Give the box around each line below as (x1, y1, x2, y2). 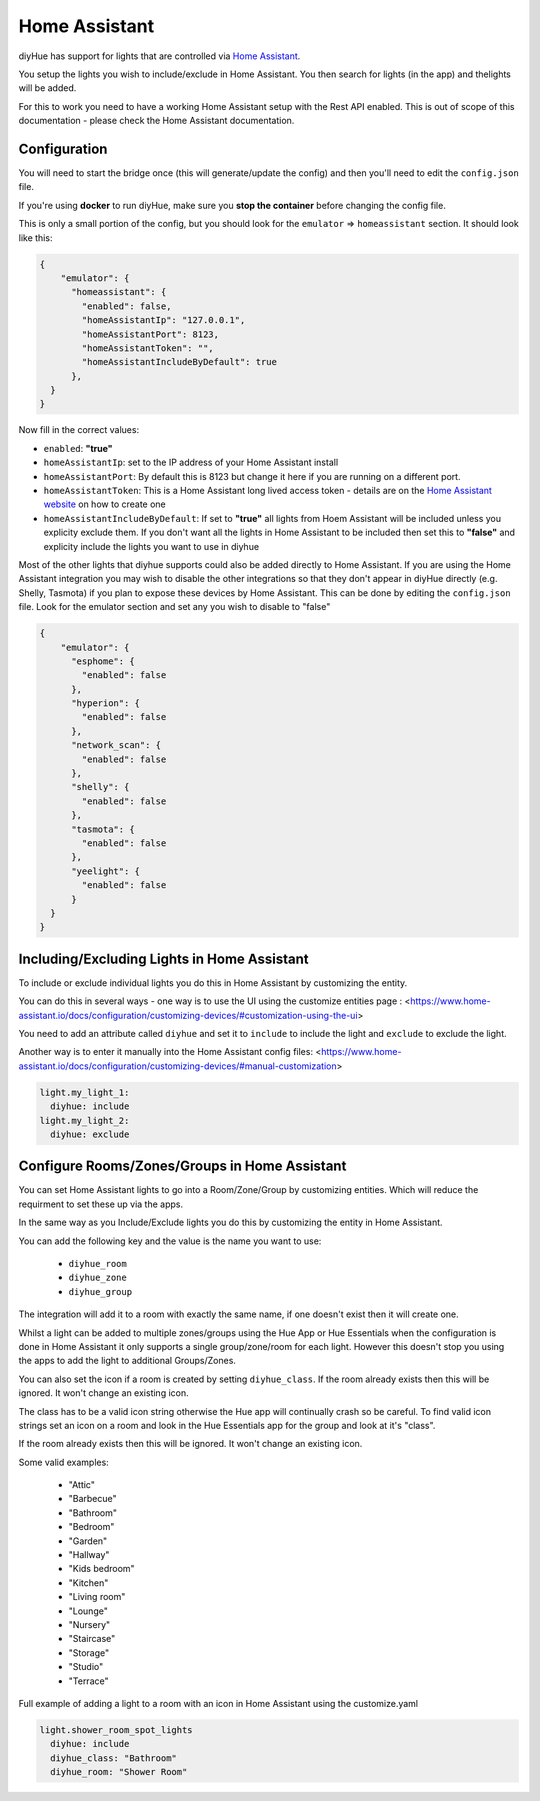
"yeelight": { (71, 865, 140, 877)
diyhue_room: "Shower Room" (50, 1766, 188, 1778)
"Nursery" (68, 1618, 111, 1630)
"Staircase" (68, 1633, 116, 1645)
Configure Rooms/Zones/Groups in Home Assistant (18, 1158, 347, 1175)
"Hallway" (68, 1549, 110, 1561)
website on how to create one (43, 498, 167, 510)
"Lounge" (68, 1605, 109, 1617)
